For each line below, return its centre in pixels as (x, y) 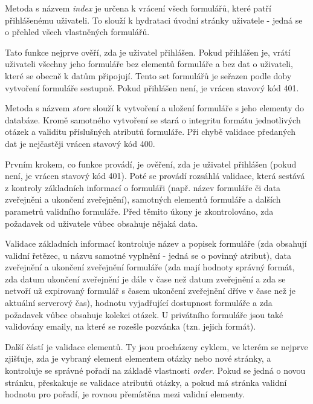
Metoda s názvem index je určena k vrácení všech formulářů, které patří (138, 8)
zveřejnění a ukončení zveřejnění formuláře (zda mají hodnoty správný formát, (150, 267)
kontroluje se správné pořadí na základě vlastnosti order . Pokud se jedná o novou (155, 370)
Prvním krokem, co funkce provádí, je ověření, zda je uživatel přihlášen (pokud (151, 164)
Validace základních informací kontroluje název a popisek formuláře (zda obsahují (156, 243)
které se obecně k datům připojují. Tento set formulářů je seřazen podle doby (148, 75)
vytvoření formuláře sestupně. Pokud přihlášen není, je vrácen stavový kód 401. (152, 87)
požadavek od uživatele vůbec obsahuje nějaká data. (102, 223)
